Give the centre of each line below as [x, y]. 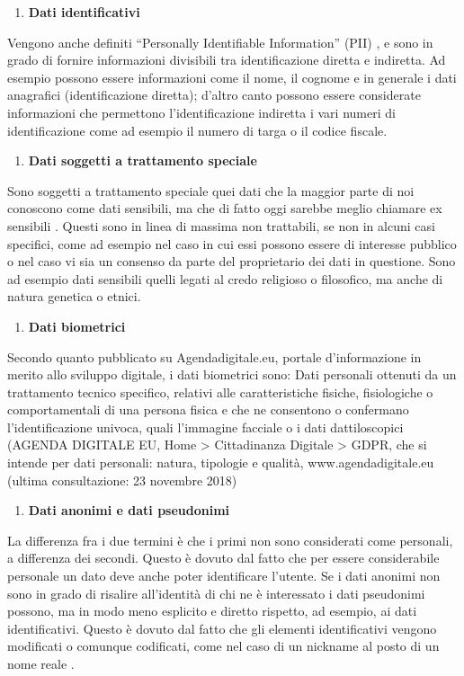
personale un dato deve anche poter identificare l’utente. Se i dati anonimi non [224, 576]
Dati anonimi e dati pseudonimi [129, 510]
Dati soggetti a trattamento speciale [143, 160]
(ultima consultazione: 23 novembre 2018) [122, 480]
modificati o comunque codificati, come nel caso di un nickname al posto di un [223, 646]
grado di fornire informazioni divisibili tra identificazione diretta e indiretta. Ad [227, 60]
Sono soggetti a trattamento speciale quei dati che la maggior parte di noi [211, 190]
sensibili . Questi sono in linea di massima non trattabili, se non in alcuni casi [221, 225]
